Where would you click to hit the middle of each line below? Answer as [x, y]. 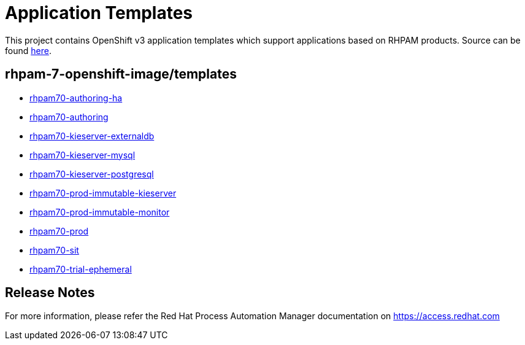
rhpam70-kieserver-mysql [82, 155]
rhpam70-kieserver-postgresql [92, 174]
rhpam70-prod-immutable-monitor [100, 212]
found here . [28, 50]
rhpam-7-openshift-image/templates [121, 74]
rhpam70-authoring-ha [76, 98]
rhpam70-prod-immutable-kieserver [103, 193]
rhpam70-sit [54, 250]
